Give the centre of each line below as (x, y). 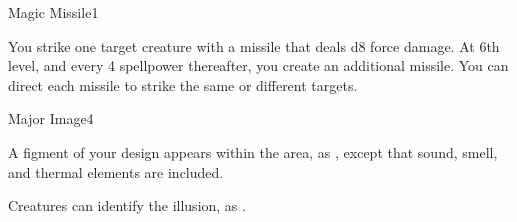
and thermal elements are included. (116, 171)
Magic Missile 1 (53, 12)
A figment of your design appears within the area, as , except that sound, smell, (253, 151)
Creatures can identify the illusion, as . (127, 205)
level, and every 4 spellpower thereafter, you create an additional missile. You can (258, 65)
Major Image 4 (51, 118)
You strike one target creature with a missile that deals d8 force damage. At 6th (254, 45)
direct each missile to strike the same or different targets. (183, 84)
